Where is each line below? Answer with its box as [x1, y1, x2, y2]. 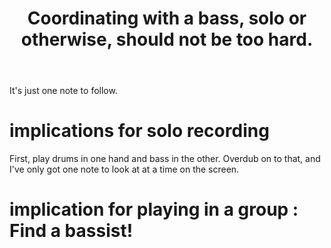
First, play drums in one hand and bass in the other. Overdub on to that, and [9, 153, 321, 165]
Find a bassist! [9, 220, 134, 242]
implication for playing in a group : [9, 198, 299, 221]
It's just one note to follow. [9, 85, 118, 97]
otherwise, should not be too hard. [20, 28, 314, 51]
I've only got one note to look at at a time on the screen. [9, 163, 240, 176]
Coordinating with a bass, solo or [27, 7, 307, 30]
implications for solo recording [9, 120, 270, 142]
